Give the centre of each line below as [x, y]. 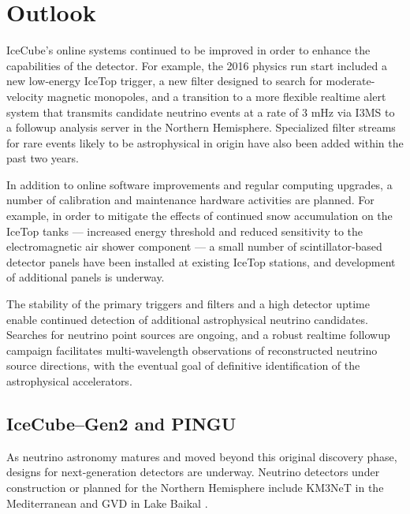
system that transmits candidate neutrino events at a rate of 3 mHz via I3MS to [201, 112]
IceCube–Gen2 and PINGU [121, 423]
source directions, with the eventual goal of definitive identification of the [183, 365]
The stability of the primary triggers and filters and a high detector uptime [188, 304]
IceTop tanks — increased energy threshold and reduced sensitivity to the [185, 231]
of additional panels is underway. [86, 277]
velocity [25, 96]
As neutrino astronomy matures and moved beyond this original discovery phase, [202, 456]
